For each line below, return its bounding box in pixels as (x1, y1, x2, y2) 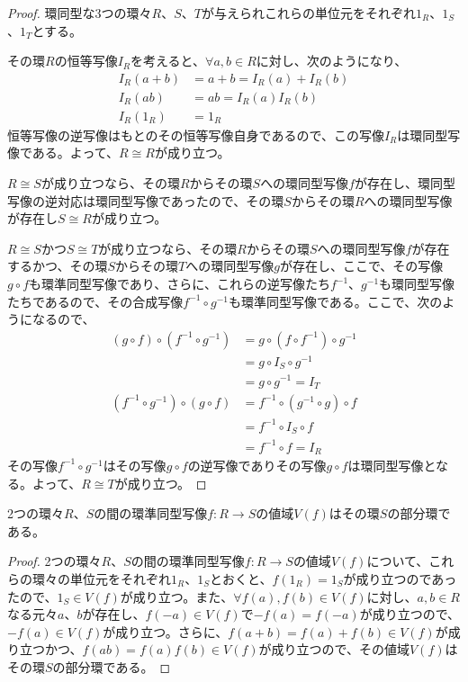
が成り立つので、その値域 (258, 640, 410, 659)
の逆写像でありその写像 (187, 455, 327, 474)
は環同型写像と (347, 455, 436, 474)
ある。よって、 (31, 143, 120, 162)
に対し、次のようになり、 (256, 51, 408, 70)
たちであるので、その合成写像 (7, 292, 184, 310)
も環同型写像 (379, 274, 455, 293)
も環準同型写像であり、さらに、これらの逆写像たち (29, 274, 330, 293)
